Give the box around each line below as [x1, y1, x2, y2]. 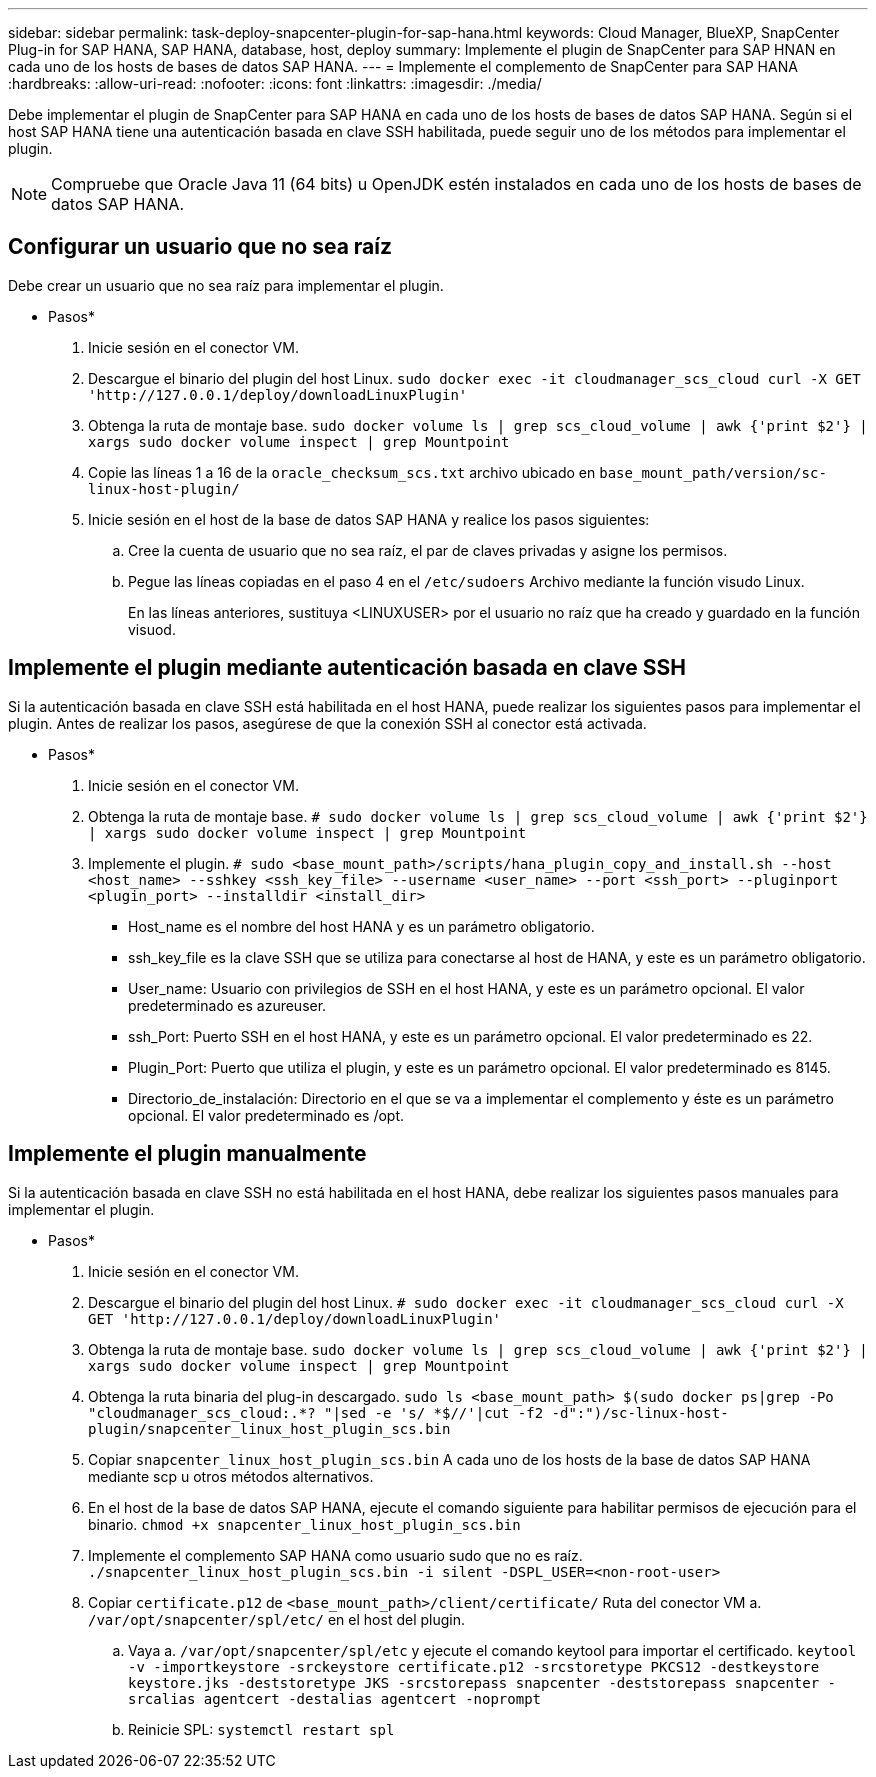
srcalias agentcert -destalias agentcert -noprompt [128, 1690, 542, 1707]
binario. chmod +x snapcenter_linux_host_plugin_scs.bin [88, 1515, 521, 1533]
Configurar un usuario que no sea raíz [8, 234, 392, 260]
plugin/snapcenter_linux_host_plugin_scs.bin [88, 1420, 451, 1437]
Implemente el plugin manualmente [8, 1141, 367, 1167]
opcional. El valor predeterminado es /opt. [128, 1106, 405, 1124]
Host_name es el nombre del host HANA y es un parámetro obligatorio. [128, 917, 595, 935]
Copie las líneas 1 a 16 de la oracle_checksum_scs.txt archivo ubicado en [88, 463, 596, 481]
